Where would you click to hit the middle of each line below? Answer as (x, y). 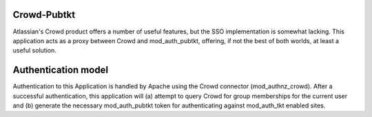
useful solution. (34, 51)
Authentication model (61, 70)
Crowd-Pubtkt (44, 15)
